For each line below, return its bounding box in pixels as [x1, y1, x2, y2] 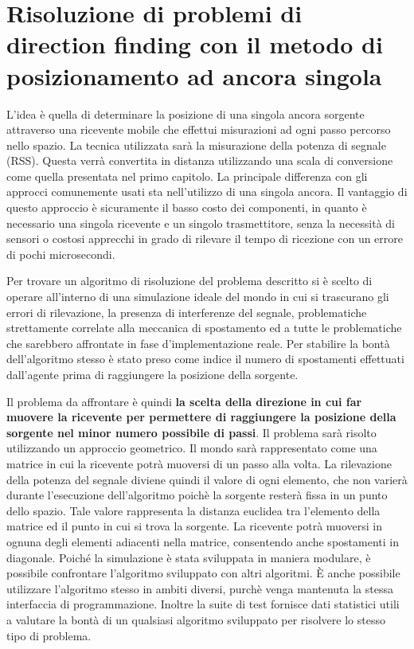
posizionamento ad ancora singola [6, 59, 382, 92]
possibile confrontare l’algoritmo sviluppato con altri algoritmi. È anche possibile [6, 565, 400, 581]
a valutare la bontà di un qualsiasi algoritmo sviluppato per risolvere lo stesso [6, 611, 385, 627]
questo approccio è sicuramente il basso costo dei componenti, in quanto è [6, 199, 367, 216]
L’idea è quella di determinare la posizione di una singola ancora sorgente [6, 105, 365, 122]
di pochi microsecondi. [6, 245, 115, 262]
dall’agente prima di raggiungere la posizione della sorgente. [6, 366, 299, 382]
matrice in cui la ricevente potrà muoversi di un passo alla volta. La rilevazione [6, 455, 392, 471]
